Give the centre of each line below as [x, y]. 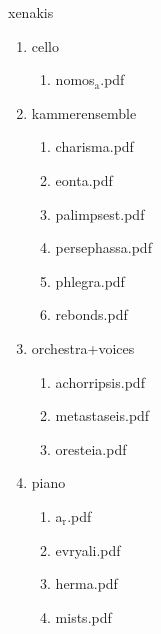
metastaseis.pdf [102, 415]
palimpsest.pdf [100, 213]
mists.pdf [83, 616]
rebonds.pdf [91, 314]
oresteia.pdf [91, 448]
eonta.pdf [84, 179]
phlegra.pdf [90, 280]
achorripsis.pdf [100, 381]
